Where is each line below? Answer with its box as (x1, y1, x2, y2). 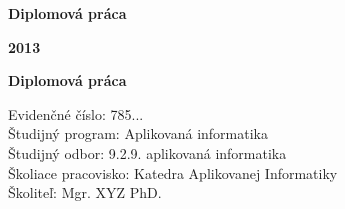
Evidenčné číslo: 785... (8, 103, 144, 124)
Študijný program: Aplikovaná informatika (8, 123, 268, 144)
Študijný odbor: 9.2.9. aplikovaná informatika (8, 142, 287, 163)
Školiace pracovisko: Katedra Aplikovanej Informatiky (8, 162, 338, 183)
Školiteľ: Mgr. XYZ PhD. (8, 182, 162, 203)
